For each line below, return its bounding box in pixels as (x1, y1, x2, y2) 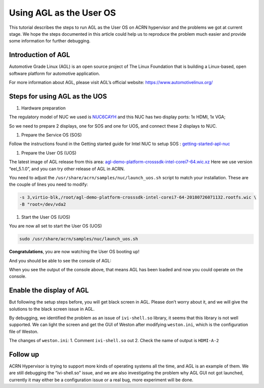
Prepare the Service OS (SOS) (21, 132, 82, 138)
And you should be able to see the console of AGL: (9, 258, 111, 263)
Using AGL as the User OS (9, 7, 116, 18)
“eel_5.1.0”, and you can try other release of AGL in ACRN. (9, 166, 125, 172)
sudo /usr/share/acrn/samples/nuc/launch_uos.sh (19, 236, 138, 242)
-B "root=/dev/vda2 (19, 201, 66, 207)
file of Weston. (9, 328, 39, 334)
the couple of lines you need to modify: (9, 181, 88, 188)
